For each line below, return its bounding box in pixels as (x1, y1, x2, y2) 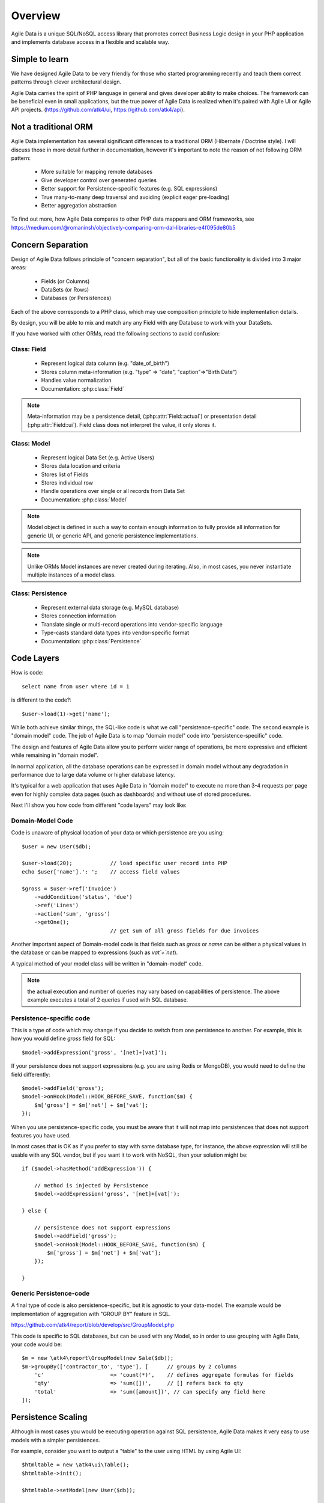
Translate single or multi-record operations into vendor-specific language (41, 620, 223, 628)
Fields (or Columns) (41, 277, 90, 285)
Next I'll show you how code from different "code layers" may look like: (11, 801, 187, 809)
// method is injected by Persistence (34, 1182, 149, 1189)
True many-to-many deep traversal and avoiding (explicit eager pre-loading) (41, 193, 230, 201)
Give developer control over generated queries (41, 176, 157, 183)
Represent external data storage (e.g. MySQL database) (41, 604, 179, 611)
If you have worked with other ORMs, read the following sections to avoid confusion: (11, 330, 220, 337)
